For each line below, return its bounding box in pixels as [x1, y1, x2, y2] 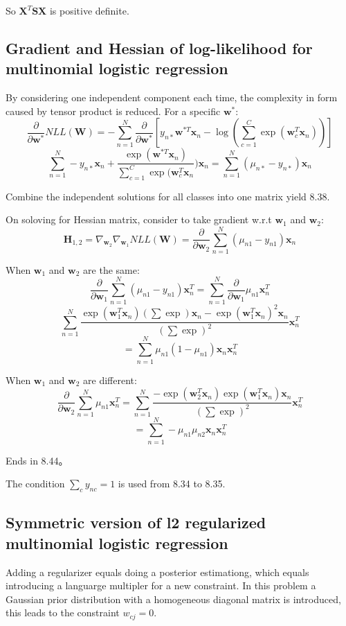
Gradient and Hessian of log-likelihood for [6, 37, 313, 58]
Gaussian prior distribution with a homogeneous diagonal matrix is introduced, [6, 591, 341, 606]
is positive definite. [49, 3, 129, 17]
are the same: [83, 262, 140, 277]
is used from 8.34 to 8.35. [118, 476, 226, 491]
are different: [83, 372, 137, 387]
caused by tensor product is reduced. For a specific [6, 103, 221, 118]
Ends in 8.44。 [6, 453, 69, 467]
